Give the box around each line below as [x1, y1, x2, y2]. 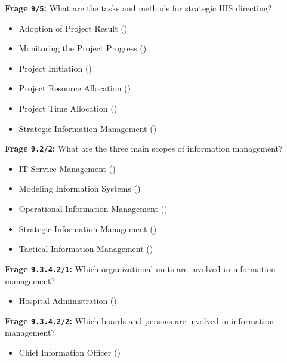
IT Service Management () [18, 162, 116, 174]
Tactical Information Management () [18, 242, 153, 255]
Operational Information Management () [18, 202, 168, 215]
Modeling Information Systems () [18, 182, 141, 195]
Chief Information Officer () [18, 346, 121, 358]
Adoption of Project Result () [18, 21, 128, 34]
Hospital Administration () [18, 294, 117, 307]
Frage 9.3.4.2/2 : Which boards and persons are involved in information [5, 314, 274, 327]
